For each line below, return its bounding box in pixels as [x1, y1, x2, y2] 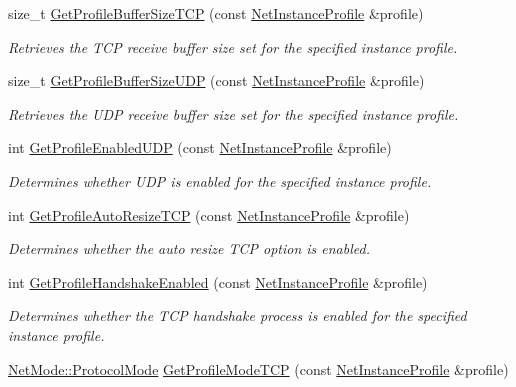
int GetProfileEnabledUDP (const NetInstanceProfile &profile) [8, 137, 392, 158]
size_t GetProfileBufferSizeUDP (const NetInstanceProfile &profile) [8, 70, 425, 91]
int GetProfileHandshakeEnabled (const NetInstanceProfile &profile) [8, 271, 428, 292]
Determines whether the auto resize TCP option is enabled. [8, 238, 370, 259]
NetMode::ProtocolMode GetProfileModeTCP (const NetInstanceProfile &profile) [8, 358, 509, 379]
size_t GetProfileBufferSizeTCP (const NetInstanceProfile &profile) [8, 3, 424, 23]
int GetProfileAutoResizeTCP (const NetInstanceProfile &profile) [8, 204, 410, 225]
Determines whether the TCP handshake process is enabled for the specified [8, 305, 467, 326]
